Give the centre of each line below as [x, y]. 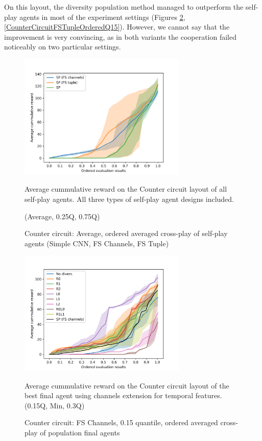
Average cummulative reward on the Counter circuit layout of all [126, 189]
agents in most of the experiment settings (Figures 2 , [102, 17]
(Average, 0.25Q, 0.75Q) [62, 216]
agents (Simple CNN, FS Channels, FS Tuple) [97, 243]
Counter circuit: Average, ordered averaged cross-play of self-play [126, 233]
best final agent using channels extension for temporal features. [123, 395]
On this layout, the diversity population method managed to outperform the [124, 7]
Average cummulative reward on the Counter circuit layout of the [127, 385]
